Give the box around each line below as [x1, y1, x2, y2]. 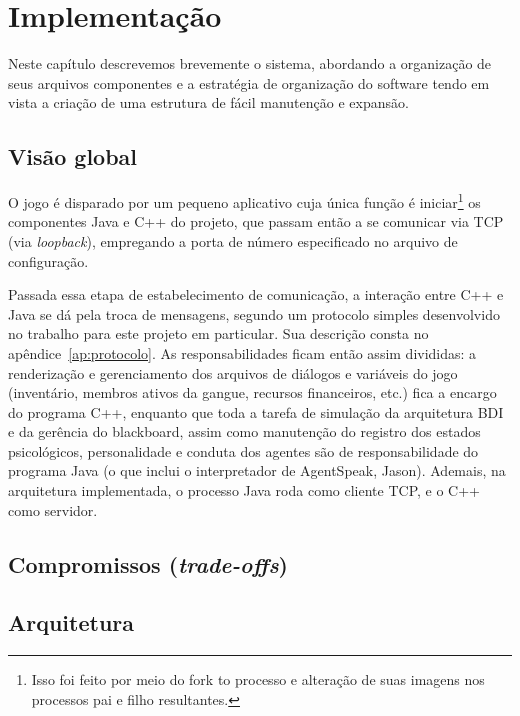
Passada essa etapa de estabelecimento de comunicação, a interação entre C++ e [8, 284, 504, 305]
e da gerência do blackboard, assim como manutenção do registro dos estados [8, 421, 481, 442]
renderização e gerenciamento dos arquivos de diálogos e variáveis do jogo [8, 362, 458, 383]
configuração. [8, 250, 89, 271]
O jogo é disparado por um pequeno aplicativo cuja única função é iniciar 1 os [8, 189, 481, 212]
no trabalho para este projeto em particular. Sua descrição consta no [8, 323, 429, 344]
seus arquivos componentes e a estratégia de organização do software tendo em [8, 72, 490, 93]
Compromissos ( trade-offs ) [8, 548, 288, 579]
